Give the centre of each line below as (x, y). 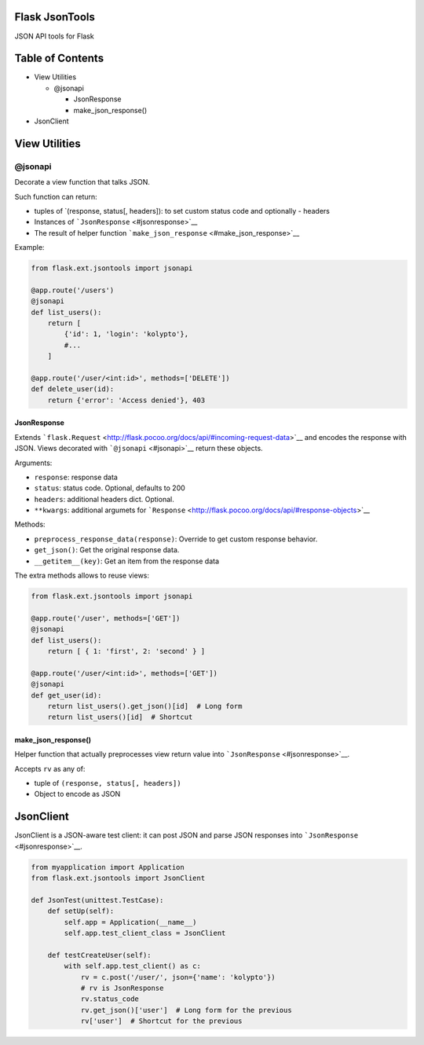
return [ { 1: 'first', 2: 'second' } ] (126, 651)
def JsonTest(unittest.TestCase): (97, 900)
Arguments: (33, 463)
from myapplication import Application (108, 867)
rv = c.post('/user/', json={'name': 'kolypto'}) (178, 977)
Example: (29, 247)
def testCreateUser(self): (100, 955)
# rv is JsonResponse (122, 988)
